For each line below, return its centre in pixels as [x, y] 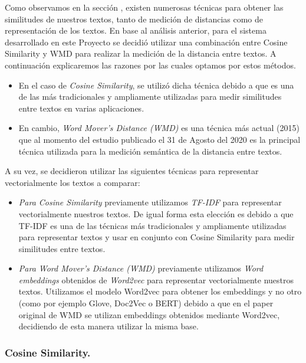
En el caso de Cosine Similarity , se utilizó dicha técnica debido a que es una [156, 85]
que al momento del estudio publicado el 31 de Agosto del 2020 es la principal [159, 139]
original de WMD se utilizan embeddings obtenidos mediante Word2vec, [149, 314]
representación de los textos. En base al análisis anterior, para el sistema [136, 30]
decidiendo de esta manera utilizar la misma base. [108, 326]
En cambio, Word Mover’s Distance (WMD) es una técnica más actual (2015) [159, 128]
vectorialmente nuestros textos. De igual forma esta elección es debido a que [156, 213]
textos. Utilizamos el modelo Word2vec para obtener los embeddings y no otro [160, 291]
